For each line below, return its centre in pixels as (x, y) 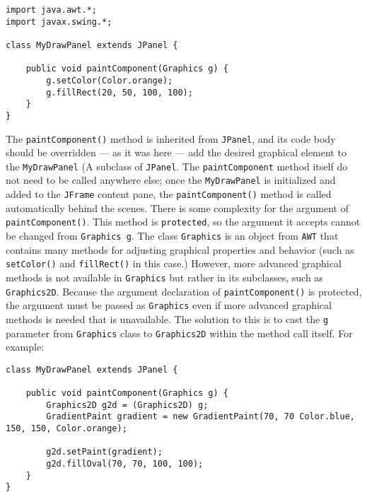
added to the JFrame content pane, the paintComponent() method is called (169, 194)
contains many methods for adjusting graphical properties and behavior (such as (180, 249)
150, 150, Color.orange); (66, 429)
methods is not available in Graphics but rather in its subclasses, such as (164, 277)
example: (25, 347)
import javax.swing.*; (59, 22)
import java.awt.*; (51, 10)
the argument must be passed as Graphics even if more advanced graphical (169, 305)
